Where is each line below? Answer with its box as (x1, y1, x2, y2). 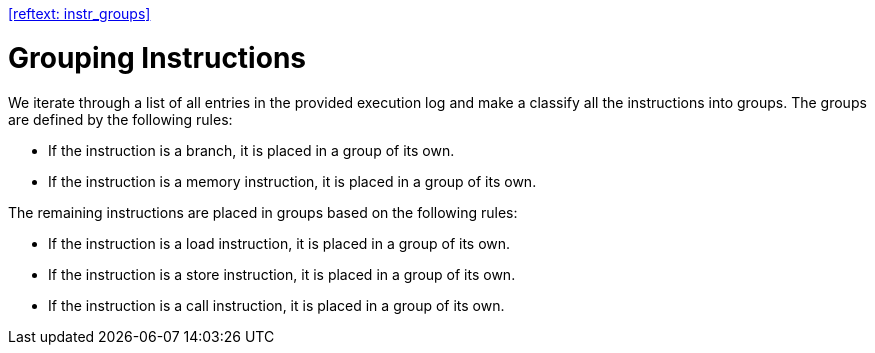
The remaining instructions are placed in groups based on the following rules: (8, 203, 518, 221)
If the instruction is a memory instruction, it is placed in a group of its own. (48, 172, 537, 190)
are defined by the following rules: (8, 110, 233, 128)
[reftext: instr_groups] (8, 5, 151, 22)
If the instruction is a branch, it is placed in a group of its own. (48, 141, 455, 159)
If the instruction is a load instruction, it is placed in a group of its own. (48, 234, 511, 252)
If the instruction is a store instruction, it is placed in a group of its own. (48, 265, 516, 283)
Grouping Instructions (8, 40, 306, 75)
